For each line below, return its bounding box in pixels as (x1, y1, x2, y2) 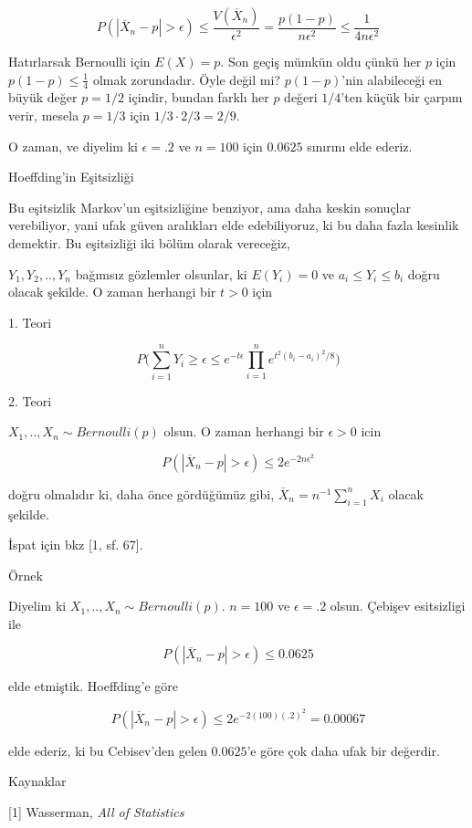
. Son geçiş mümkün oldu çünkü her (220, 52, 422, 71)
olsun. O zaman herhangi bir (163, 422, 324, 441)
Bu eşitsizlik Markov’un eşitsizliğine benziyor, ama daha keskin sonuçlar (8, 197, 411, 216)
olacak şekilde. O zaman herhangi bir (8, 282, 216, 301)
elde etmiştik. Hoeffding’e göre (8, 676, 178, 696)
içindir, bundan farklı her (128, 88, 269, 107)
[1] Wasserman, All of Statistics (8, 802, 184, 821)
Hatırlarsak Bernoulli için (8, 52, 151, 71)
